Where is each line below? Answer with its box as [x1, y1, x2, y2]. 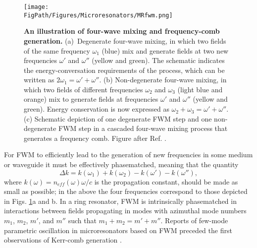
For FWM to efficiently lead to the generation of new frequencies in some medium [4, 149, 253, 160]
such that [68, 215, 97, 225]
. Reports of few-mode [160, 215, 228, 225]
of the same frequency [24, 45, 90, 56]
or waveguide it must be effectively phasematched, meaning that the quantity [4, 159, 239, 170]
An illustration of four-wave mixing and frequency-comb [24, 26, 220, 36]
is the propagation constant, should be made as [94, 176, 238, 186]
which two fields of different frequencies [24, 84, 143, 94]
